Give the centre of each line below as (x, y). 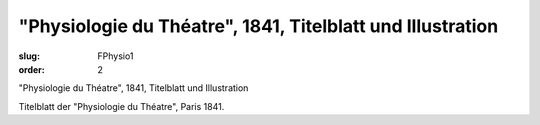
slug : (29, 56)
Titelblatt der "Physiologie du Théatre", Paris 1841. (121, 106)
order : (31, 69)
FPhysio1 (115, 56)
